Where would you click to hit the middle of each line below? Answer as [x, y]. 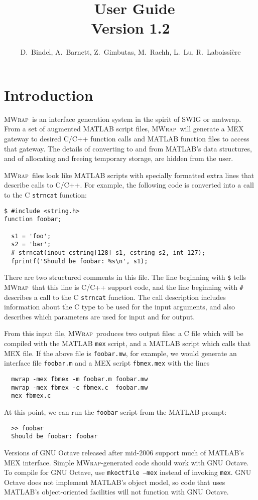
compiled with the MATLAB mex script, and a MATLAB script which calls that [127, 343]
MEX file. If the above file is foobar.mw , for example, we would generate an [120, 353]
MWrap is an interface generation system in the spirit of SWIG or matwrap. [123, 119]
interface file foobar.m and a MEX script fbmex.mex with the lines [107, 363]
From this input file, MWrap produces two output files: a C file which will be [124, 333]
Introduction [49, 95]
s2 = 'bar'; [31, 244]
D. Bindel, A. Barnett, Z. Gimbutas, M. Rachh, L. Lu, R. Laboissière [131, 52]
